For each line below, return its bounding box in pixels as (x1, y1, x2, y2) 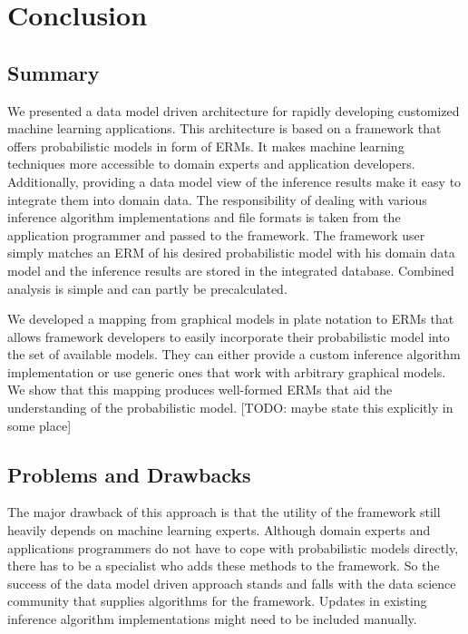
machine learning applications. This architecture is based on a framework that (7, 119, 442, 138)
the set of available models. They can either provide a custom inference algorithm (7, 345, 461, 364)
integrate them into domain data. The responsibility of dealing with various (7, 190, 427, 209)
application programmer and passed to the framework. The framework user (7, 225, 425, 244)
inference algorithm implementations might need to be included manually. (7, 610, 417, 629)
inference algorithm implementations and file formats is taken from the (7, 208, 401, 227)
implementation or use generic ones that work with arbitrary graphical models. (7, 362, 446, 381)
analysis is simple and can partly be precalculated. (7, 278, 288, 297)
